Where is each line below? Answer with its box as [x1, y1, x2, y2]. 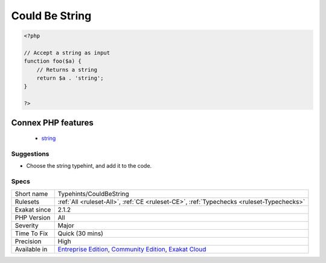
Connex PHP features [11, 118, 94, 128]
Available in [14, 245, 48, 253]
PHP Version [14, 213, 51, 221]
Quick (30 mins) [57, 229, 104, 238]
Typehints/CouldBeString [57, 189, 129, 198]
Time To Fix [14, 229, 48, 238]
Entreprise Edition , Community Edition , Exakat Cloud [57, 245, 206, 253]
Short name [14, 189, 48, 198]
